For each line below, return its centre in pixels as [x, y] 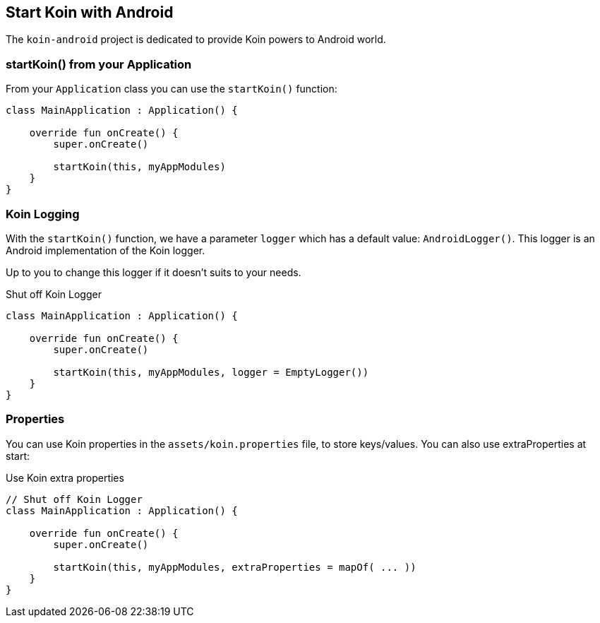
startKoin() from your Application [99, 64]
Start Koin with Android [90, 12]
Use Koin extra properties [65, 477]
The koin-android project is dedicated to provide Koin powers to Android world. [196, 40]
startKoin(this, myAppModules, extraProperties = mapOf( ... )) [235, 567]
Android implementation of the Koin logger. [106, 250]
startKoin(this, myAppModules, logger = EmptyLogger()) [211, 372]
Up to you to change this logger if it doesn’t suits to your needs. [154, 272]
